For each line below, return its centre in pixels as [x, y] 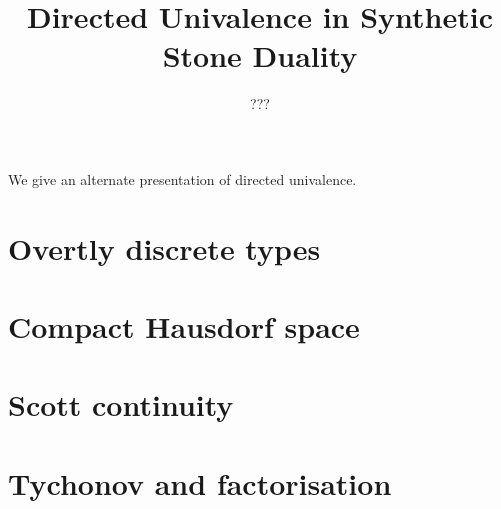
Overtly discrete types [164, 247]
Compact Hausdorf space [184, 326]
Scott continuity [121, 404]
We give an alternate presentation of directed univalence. [182, 178]
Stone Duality [260, 55]
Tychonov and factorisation [200, 482]
